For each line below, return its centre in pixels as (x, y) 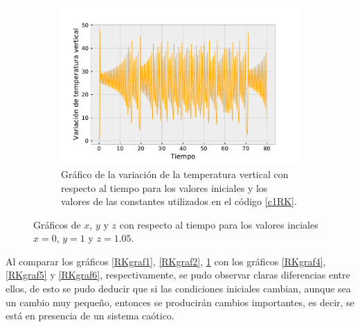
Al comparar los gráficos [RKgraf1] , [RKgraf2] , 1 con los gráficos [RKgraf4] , (166, 261)
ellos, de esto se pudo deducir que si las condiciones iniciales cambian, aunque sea (178, 289)
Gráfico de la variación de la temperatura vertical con (175, 174)
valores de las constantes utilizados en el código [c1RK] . (179, 201)
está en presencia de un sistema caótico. (90, 316)
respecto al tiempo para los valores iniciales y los (164, 187)
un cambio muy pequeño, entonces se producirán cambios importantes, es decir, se (180, 302)
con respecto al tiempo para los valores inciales (219, 224)
